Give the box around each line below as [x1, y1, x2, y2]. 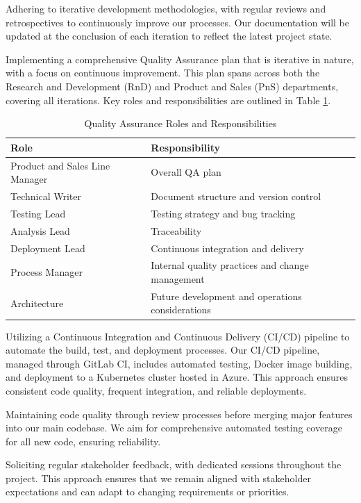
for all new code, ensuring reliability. [6, 434, 161, 448]
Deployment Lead [10, 240, 85, 255]
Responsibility [151, 140, 221, 154]
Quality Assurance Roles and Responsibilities [84, 116, 277, 131]
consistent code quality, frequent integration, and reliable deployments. [6, 383, 307, 397]
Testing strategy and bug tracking [151, 206, 296, 220]
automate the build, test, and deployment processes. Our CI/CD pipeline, [6, 343, 320, 357]
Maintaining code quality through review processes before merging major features [6, 406, 353, 421]
